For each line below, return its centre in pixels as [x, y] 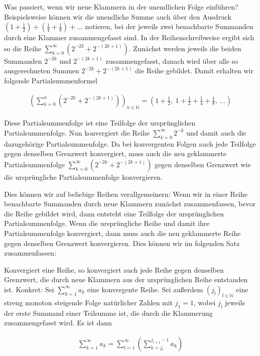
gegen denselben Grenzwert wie [203, 164]
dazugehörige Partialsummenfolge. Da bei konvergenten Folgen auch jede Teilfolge [130, 143]
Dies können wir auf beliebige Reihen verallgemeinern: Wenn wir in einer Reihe [126, 194]
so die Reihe [23, 48]
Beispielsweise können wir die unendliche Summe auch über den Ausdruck [118, 16]
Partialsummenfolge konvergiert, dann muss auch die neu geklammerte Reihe [122, 233]
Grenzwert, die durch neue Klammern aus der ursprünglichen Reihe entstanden [126, 279]
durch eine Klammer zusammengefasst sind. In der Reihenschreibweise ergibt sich [129, 37]
